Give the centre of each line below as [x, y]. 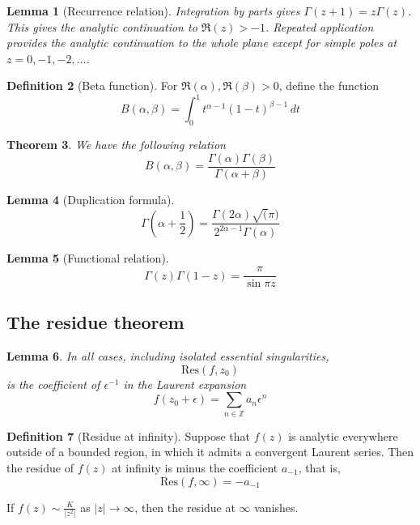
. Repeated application [319, 26]
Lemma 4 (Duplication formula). [91, 199]
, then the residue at [185, 507]
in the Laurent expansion [185, 384]
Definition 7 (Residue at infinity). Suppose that [128, 435]
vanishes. [276, 507]
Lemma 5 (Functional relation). [88, 258]
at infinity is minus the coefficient [195, 467]
